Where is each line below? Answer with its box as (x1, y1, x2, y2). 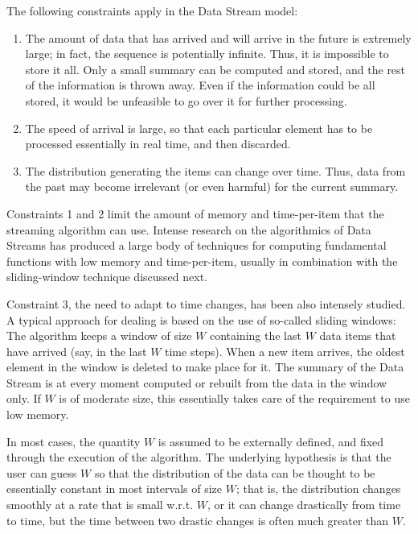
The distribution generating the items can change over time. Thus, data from (25, 162, 406, 179)
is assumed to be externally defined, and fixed (158, 433, 384, 449)
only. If (6, 390, 41, 407)
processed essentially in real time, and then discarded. (25, 135, 291, 152)
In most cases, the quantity (6, 433, 141, 449)
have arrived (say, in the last (6, 342, 147, 359)
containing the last (209, 327, 301, 344)
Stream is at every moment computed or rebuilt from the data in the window (6, 374, 387, 391)
